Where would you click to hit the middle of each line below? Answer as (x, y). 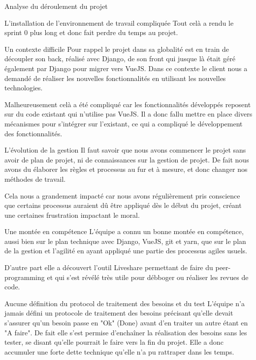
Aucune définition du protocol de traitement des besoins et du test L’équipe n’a (125, 303)
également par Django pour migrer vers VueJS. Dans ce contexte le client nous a (126, 68)
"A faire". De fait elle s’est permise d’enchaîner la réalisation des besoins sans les (126, 332)
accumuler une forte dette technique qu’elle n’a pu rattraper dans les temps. (119, 351)
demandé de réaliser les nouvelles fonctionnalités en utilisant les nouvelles (115, 78)
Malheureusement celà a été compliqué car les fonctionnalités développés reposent (128, 104)
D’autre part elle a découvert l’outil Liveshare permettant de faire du (109, 267)
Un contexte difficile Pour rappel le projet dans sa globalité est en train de (117, 49)
